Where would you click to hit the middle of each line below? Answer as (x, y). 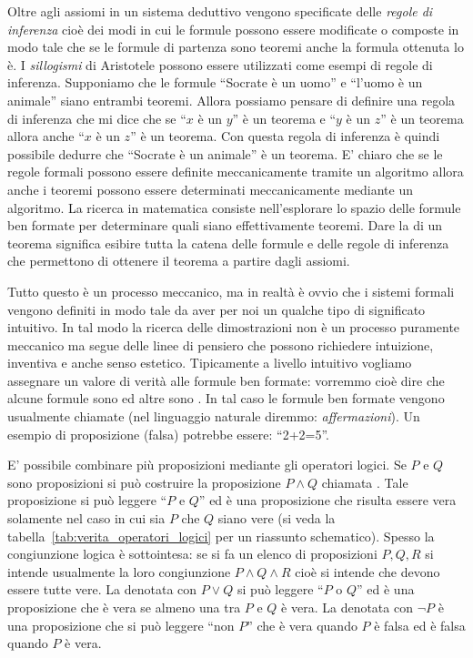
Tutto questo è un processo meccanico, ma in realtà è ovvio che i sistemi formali (231, 291)
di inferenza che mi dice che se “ (97, 118)
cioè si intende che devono (367, 571)
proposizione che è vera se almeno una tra (124, 607)
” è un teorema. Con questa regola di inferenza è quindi (285, 136)
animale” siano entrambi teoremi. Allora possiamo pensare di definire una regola (231, 100)
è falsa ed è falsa (420, 625)
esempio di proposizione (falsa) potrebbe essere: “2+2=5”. (168, 434)
